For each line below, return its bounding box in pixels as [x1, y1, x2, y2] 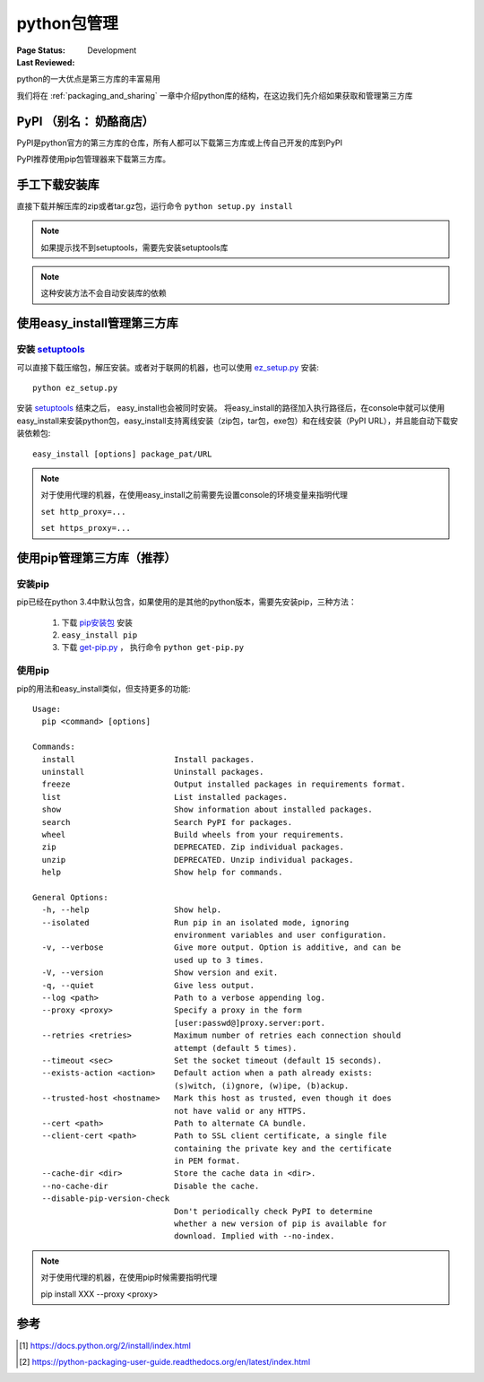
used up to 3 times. [173, 955, 264, 965]
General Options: [32, 892, 108, 902]
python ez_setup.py [32, 383, 118, 394]
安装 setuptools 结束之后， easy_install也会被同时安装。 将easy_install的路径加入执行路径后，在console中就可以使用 [16, 403, 445, 413]
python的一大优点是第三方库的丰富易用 [16, 74, 160, 84]
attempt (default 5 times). [173, 1043, 298, 1053]
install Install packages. [41, 754, 255, 764]
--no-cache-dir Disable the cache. [41, 1180, 260, 1191]
